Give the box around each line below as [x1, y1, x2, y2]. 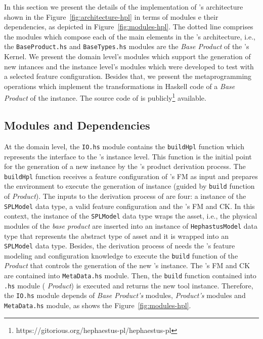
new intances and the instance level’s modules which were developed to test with [4, 61, 254, 71]
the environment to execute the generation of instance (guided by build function [4, 181, 255, 191]
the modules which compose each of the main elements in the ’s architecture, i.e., [4, 31, 255, 41]
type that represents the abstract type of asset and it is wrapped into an [4, 230, 229, 241]
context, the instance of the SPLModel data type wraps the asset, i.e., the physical [4, 210, 257, 221]
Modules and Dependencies [4, 117, 150, 133]
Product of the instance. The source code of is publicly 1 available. [4, 91, 206, 103]
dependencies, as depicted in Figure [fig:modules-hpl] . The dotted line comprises [4, 21, 253, 32]
